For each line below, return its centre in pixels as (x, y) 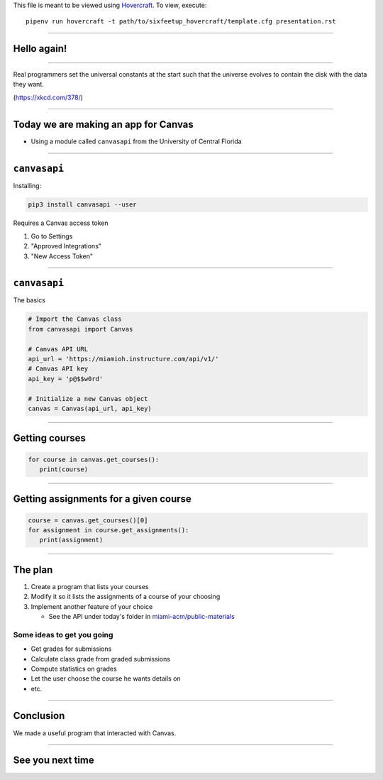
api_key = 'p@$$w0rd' (66, 379)
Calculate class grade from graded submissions (100, 659)
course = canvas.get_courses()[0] (88, 520)
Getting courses (50, 438)
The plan (33, 570)
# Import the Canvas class (75, 319)
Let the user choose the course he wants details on (106, 679)
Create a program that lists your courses (90, 586)
